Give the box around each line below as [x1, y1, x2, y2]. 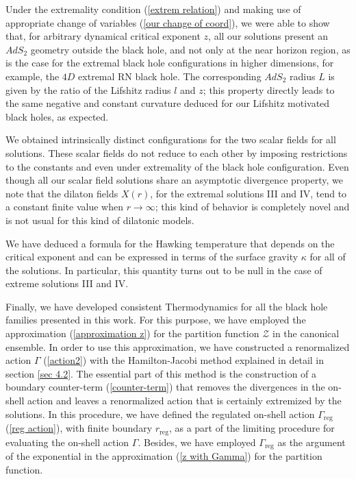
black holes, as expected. [5, 109, 109, 123]
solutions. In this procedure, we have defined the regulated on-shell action [5, 406, 315, 421]
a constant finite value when [5, 199, 123, 214]
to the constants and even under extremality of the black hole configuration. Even [5, 159, 349, 173]
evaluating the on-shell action [5, 434, 129, 449]
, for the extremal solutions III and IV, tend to [150, 186, 347, 200]
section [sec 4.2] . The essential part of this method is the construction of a [5, 366, 317, 380]
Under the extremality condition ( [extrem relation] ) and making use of [5, 2, 301, 16]
